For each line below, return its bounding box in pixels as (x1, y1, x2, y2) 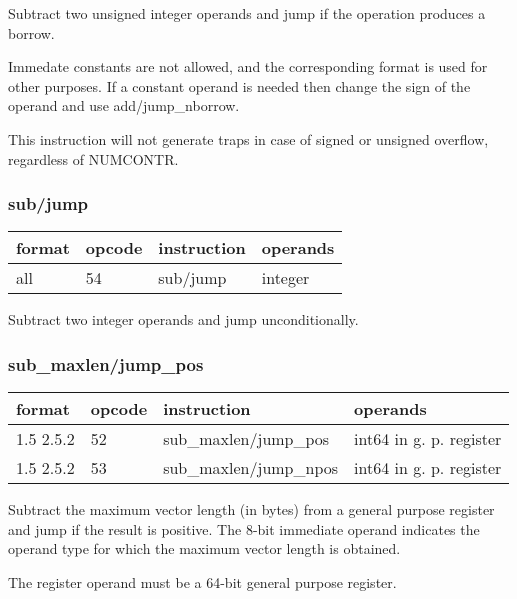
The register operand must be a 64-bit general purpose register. (8, 571, 397, 592)
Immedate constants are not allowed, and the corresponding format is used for (8, 56, 488, 77)
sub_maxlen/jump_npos (163, 456, 339, 480)
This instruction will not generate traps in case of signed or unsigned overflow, (8, 128, 489, 149)
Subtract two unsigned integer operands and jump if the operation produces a (8, 3, 486, 23)
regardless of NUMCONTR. (8, 148, 179, 169)
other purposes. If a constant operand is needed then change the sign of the (8, 75, 471, 96)
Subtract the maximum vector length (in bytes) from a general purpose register (8, 499, 495, 520)
